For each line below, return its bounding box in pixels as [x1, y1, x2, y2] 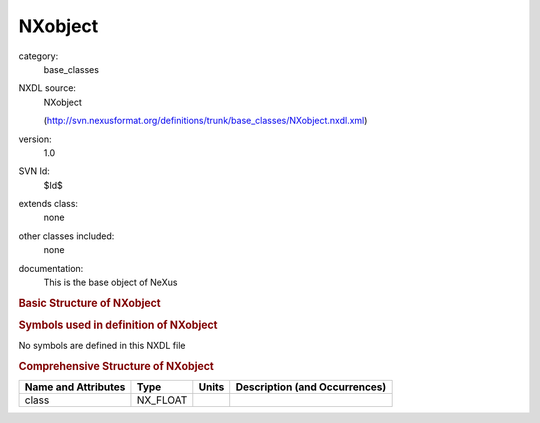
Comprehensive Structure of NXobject [18, 360, 214, 374]
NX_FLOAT [136, 393, 188, 407]
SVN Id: [18, 165, 50, 177]
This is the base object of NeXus [43, 276, 178, 289]
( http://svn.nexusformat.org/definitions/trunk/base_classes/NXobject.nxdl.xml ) [43, 115, 368, 127]
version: [18, 133, 52, 145]
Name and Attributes [24, 380, 126, 394]
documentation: [18, 262, 84, 274]
